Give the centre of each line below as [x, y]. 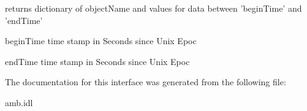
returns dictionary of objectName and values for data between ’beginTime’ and [153, 8]
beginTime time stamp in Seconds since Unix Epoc [101, 41]
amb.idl [19, 102]
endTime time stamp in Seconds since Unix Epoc [97, 61]
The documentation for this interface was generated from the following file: [146, 82]
